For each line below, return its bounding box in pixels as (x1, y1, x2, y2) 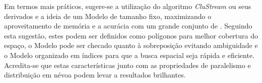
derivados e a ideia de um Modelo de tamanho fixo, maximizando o (4, 10, 212, 21)
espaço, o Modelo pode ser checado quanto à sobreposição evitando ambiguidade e (4, 40, 258, 50)
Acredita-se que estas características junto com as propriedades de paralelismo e (4, 59, 251, 70)
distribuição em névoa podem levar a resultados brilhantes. (4, 69, 186, 80)
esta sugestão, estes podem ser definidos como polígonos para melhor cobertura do (4, 30, 258, 40)
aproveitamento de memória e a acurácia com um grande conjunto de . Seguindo (4, 20, 252, 31)
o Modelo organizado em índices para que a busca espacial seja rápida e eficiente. (4, 49, 254, 60)
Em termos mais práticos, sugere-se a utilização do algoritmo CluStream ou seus (4, 1, 251, 11)
